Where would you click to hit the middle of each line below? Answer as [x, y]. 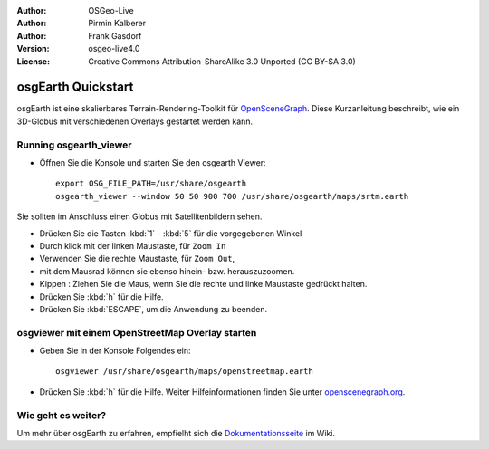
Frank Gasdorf [115, 35]
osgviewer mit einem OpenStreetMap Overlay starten [137, 332]
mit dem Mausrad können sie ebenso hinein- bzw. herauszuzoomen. [167, 271]
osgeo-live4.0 [114, 49]
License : [33, 61]
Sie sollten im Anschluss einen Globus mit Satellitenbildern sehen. [139, 216]
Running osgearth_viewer [74, 145]
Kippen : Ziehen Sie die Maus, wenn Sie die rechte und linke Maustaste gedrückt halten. [203, 284]
